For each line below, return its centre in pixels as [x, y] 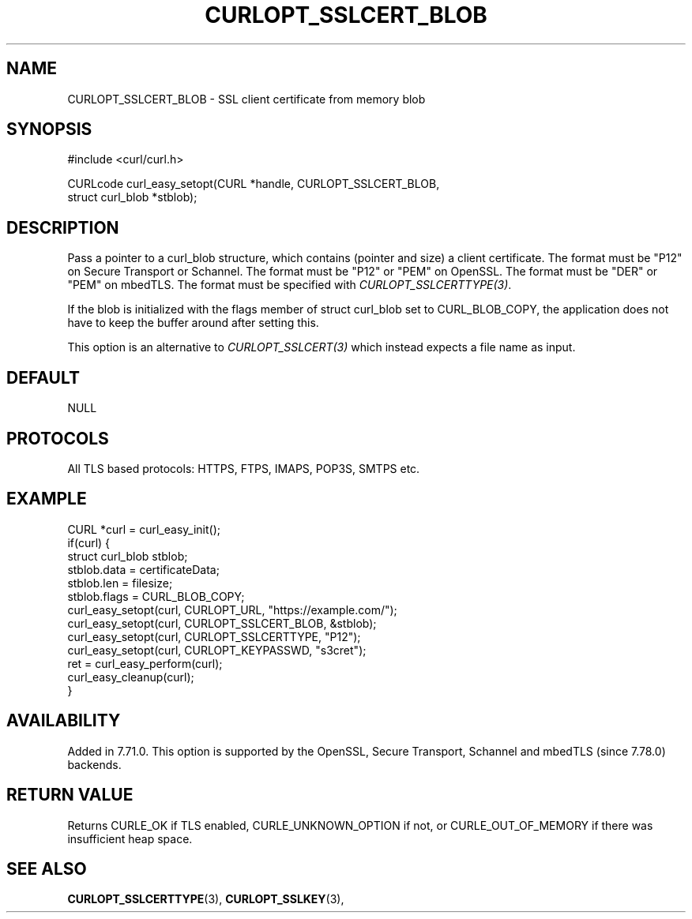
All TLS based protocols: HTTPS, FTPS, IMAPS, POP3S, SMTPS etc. [244, 468]
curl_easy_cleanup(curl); [131, 677]
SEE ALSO [47, 868]
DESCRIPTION [63, 227]
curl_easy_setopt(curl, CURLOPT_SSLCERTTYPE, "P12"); [214, 636]
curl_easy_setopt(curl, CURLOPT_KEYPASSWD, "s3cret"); [217, 650]
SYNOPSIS [49, 129]
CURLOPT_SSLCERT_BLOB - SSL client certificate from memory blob [246, 99]
